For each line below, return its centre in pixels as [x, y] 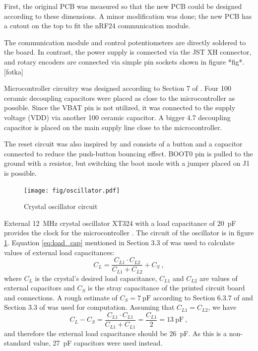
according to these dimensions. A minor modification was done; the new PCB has [128, 16]
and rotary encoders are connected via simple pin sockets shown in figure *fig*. [124, 61]
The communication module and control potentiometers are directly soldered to [125, 42]
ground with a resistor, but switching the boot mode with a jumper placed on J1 [127, 163]
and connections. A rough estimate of [61, 297]
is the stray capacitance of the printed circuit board [166, 288]
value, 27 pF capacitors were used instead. [98, 343]
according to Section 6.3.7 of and [203, 297]
